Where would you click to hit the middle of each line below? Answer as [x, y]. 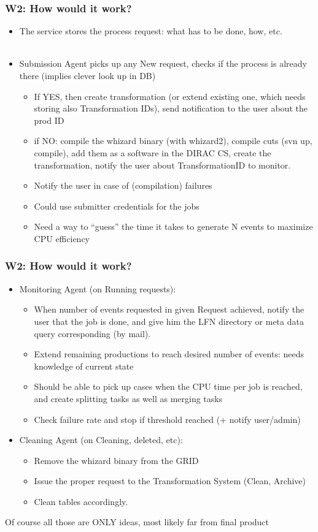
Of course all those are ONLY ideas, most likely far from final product [137, 522]
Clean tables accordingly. [81, 501]
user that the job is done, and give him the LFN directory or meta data [169, 321]
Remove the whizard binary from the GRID [116, 460]
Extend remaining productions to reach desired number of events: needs [169, 354]
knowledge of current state [84, 366]
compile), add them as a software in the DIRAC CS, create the [153, 152]
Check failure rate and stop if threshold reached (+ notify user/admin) [167, 419]
